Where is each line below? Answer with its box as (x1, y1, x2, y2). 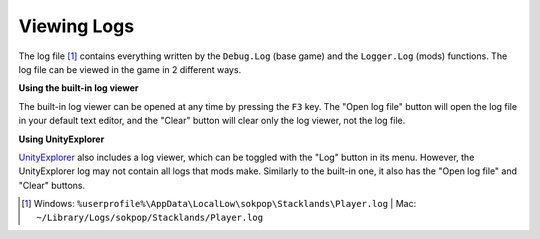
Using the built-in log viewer (18, 82, 139, 94)
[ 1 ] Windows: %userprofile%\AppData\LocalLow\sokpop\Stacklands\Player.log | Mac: (21, 198, 417, 210)
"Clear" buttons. (18, 179, 85, 191)
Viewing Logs (18, 15, 135, 37)
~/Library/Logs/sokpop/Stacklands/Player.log (36, 212, 264, 224)
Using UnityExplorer (18, 133, 105, 145)
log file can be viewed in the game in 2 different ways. (18, 63, 242, 75)
